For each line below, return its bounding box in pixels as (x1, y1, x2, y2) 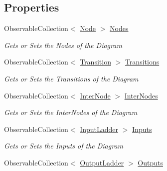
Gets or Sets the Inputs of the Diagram (4, 140, 123, 151)
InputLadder (80, 123, 119, 134)
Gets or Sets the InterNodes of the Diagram (4, 107, 138, 117)
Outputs (138, 157, 163, 167)
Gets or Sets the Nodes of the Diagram (4, 39, 122, 50)
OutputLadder (80, 157, 124, 167)
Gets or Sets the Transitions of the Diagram (4, 73, 139, 83)
